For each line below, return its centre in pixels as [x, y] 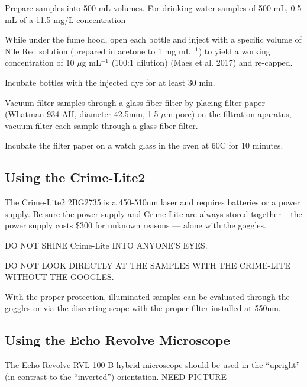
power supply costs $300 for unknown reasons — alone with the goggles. [135, 225]
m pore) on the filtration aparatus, [229, 114]
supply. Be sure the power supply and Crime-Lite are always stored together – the [153, 213]
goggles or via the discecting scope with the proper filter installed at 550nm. [143, 308]
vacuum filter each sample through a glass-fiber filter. [101, 125]
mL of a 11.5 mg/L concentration [65, 19]
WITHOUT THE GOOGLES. [59, 277]
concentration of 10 [40, 62]
